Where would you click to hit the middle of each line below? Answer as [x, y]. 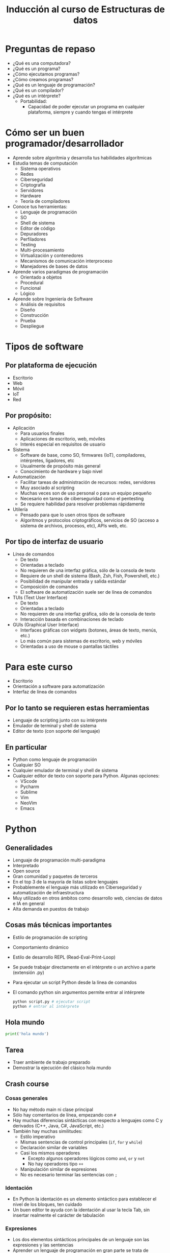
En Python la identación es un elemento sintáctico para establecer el [84, 1199]
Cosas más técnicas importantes [59, 925]
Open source [26, 871]
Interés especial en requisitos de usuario [63, 444]
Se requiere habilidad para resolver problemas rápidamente [82, 504]
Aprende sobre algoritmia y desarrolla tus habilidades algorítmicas [82, 157]
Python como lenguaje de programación [55, 759]
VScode [29, 781]
